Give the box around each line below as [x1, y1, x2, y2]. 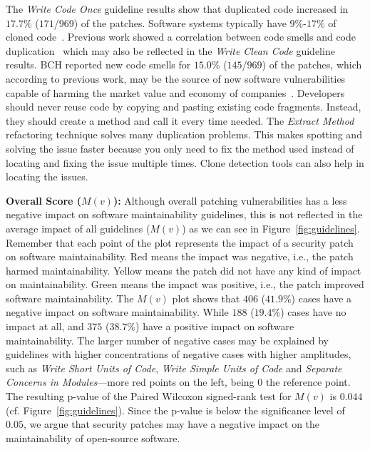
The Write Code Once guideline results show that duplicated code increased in [6, 1, 349, 16]
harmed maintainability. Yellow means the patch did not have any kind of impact [6, 262, 361, 277]
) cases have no [280, 305, 346, 319]
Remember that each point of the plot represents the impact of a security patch [6, 235, 354, 250]
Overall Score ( [6, 193, 82, 208]
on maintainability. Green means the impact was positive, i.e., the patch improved [6, 277, 364, 292]
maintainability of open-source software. [6, 430, 180, 445]
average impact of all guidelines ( [6, 220, 150, 235]
